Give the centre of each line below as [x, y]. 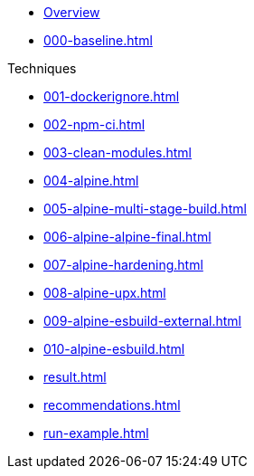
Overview [72, 12]
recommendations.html [112, 405]
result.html [75, 377]
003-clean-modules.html [118, 152]
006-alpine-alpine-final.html [127, 237]
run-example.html [96, 433]
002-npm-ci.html [94, 124]
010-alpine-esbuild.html [114, 349]
